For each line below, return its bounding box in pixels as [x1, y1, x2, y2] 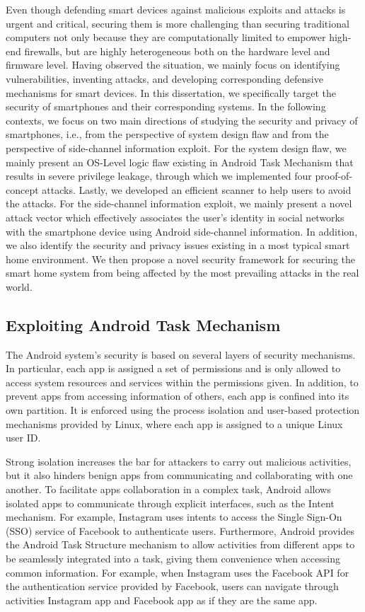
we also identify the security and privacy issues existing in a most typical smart [6, 238, 350, 253]
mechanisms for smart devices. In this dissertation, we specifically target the [6, 85, 336, 100]
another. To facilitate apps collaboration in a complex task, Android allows [6, 482, 331, 497]
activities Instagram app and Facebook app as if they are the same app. [6, 592, 318, 607]
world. [6, 279, 33, 294]
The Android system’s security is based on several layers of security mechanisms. [6, 347, 356, 362]
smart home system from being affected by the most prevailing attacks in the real [6, 265, 359, 280]
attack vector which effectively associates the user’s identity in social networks [6, 209, 344, 224]
